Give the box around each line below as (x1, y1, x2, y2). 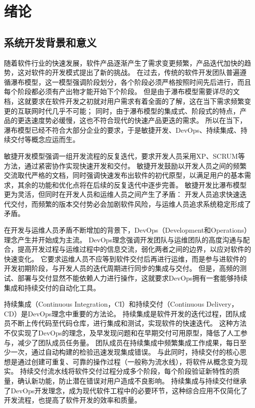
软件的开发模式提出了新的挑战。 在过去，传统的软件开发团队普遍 (31, 67, 240, 77)
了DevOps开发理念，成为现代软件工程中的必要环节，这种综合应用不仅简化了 (4, 385, 248, 395)
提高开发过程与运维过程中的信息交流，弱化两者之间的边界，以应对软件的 (17, 244, 251, 254)
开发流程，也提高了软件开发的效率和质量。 (4, 395, 141, 405)
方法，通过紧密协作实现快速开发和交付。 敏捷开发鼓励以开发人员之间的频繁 (4, 160, 247, 170)
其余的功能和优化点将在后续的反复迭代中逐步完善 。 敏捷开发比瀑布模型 (17, 179, 247, 190)
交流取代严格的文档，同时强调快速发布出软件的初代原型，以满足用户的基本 (4, 170, 244, 180)
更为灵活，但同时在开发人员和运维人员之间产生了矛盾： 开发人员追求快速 (4, 189, 240, 199)
